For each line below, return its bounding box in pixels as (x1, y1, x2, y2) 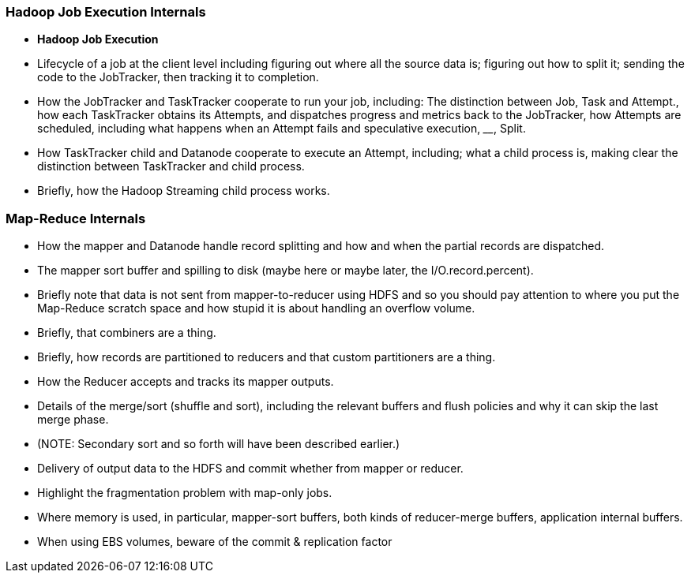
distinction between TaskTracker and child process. (37, 159, 305, 174)
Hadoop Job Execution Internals (6, 4, 206, 20)
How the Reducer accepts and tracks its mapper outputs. (37, 375, 334, 389)
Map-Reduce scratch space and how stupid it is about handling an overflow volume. (37, 301, 475, 316)
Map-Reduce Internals (6, 210, 146, 226)
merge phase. (37, 413, 109, 427)
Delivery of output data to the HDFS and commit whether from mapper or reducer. (37, 461, 464, 476)
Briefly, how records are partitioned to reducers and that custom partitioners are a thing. (37, 350, 496, 364)
